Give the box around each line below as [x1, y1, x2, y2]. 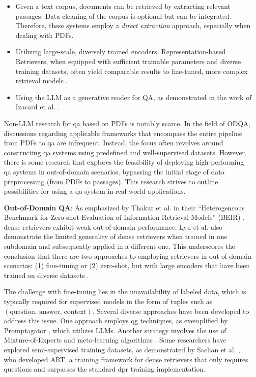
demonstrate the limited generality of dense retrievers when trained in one [4, 231, 228, 241]
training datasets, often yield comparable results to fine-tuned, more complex [15, 66, 248, 76]
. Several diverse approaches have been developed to [92, 306, 249, 316]
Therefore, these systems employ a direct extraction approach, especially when [15, 20, 251, 31]
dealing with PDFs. [15, 30, 74, 40]
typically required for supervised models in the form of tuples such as [4, 296, 213, 307]
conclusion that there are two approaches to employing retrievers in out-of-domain [4, 250, 252, 261]
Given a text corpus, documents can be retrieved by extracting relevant [15, 1, 230, 11]
